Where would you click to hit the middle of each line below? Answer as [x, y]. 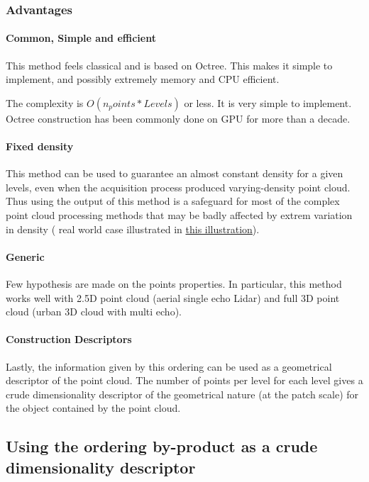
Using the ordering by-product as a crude [162, 446]
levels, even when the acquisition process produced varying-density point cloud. [178, 187]
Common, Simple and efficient [81, 38]
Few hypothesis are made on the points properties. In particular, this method [174, 283]
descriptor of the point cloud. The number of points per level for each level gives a [184, 380]
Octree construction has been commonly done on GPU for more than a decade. [178, 118]
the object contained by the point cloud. [93, 408]
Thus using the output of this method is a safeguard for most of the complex [173, 201]
